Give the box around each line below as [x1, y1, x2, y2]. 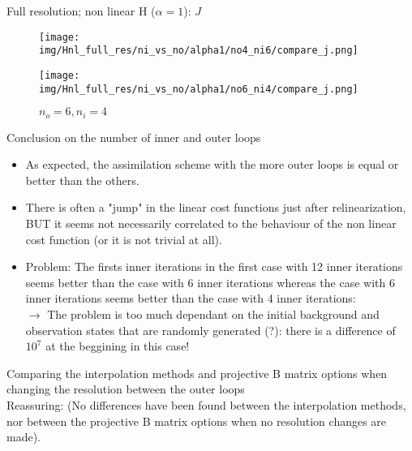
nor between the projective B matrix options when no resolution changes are [6, 412, 387, 429]
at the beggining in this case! [45, 337, 190, 354]
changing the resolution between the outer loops [6, 380, 245, 397]
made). [6, 428, 41, 445]
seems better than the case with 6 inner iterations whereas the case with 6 [25, 273, 395, 290]
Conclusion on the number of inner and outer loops [6, 128, 261, 145]
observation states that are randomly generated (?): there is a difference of [25, 321, 396, 338]
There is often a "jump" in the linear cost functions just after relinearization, [25, 199, 406, 216]
